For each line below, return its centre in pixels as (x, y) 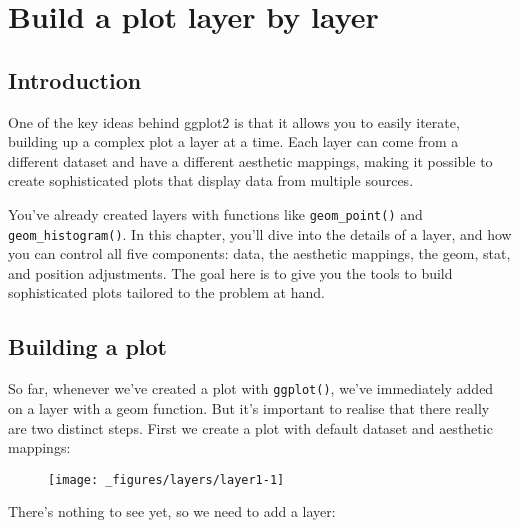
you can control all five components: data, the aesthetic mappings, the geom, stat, (259, 253)
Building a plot (88, 346)
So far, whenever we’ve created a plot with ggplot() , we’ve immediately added (251, 388)
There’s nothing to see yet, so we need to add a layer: (172, 511)
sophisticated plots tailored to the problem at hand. (166, 292)
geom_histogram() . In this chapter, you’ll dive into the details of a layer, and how (260, 233)
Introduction (75, 79)
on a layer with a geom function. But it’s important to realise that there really (249, 407)
